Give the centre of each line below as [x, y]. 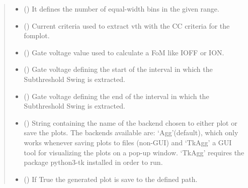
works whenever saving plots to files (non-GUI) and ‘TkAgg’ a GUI [128, 142]
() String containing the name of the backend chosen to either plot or [131, 122]
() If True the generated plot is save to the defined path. [111, 179]
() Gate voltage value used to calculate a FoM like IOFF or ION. [124, 52]
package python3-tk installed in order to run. [93, 162]
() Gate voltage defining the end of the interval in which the [116, 96]
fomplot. [37, 35]
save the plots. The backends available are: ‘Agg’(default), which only [131, 132]
